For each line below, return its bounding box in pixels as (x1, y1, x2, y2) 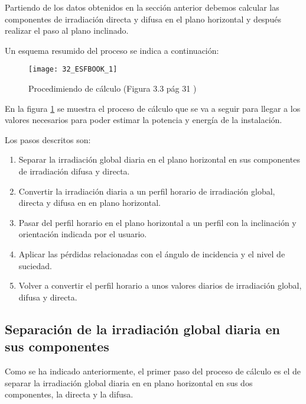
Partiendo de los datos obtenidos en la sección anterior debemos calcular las (5, 1, 279, 13)
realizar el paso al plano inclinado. (5, 24, 129, 37)
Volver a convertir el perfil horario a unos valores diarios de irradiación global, (18, 279, 302, 292)
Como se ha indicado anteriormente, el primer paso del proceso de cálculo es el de (5, 364, 301, 377)
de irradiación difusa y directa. (18, 165, 130, 177)
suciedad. (18, 259, 52, 272)
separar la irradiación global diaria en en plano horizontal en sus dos (5, 376, 253, 389)
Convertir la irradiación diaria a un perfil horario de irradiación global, (18, 185, 275, 197)
